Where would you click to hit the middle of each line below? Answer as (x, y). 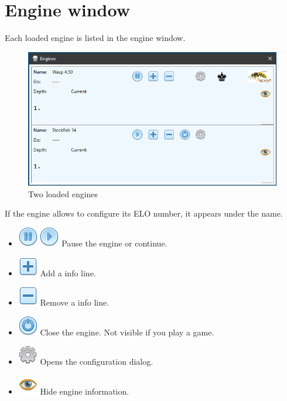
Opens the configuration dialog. (97, 361)
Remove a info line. (75, 302)
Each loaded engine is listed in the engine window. (95, 38)
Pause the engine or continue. (115, 243)
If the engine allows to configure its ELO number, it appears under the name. (144, 213)
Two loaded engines (63, 193)
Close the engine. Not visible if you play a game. (127, 332)
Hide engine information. (85, 391)
